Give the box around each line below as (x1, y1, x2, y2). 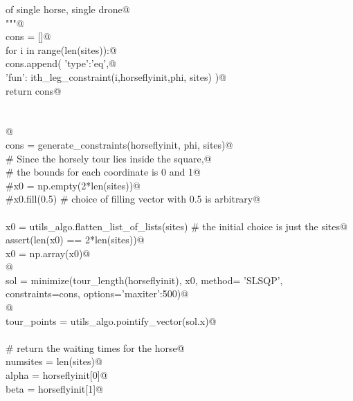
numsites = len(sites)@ (6, 354, 102, 369)
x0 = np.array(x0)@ (6, 245, 91, 260)
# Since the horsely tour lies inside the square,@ (6, 151, 212, 165)
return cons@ (6, 83, 62, 97)
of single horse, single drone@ (6, 2, 130, 16)
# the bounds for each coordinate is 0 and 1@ (6, 165, 201, 179)
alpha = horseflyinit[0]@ (6, 368, 108, 382)
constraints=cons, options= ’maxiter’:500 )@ (6, 286, 189, 301)
